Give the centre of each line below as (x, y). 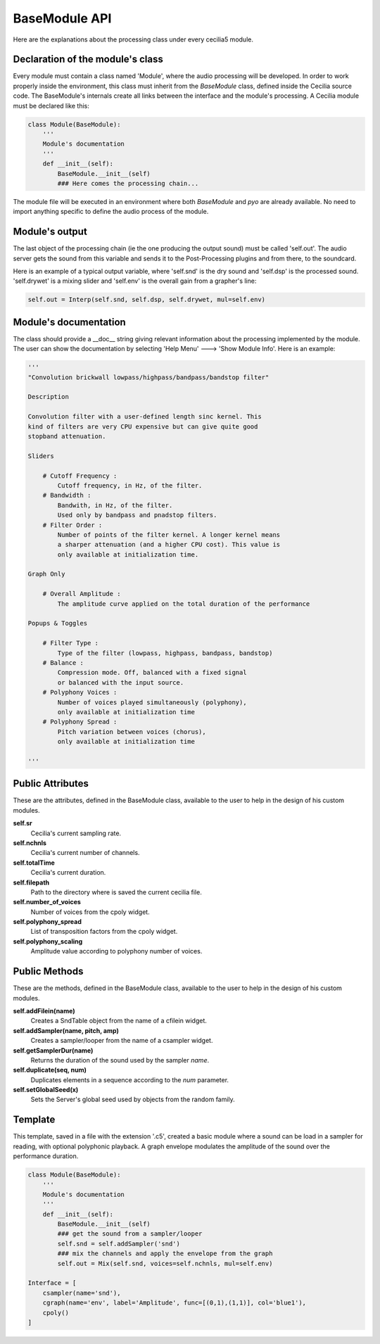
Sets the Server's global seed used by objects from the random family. (133, 1099)
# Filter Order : (72, 525)
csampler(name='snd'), (82, 1293)
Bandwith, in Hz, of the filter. (115, 505)
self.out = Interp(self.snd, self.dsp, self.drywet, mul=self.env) (147, 300)
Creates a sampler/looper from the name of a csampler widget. (122, 1041)
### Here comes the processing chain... (128, 183)
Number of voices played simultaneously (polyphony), (152, 702)
